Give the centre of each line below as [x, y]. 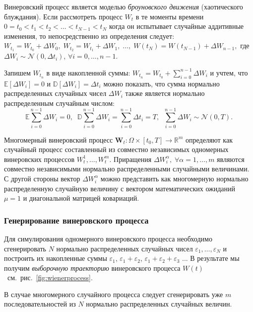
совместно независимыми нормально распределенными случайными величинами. [127, 169]
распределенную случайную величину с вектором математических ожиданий [120, 188]
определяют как [209, 139]
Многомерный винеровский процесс [59, 139]
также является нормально [165, 93]
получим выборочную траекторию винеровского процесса [92, 268]
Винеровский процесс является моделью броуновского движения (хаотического [124, 6]
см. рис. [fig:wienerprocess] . [50, 277]
